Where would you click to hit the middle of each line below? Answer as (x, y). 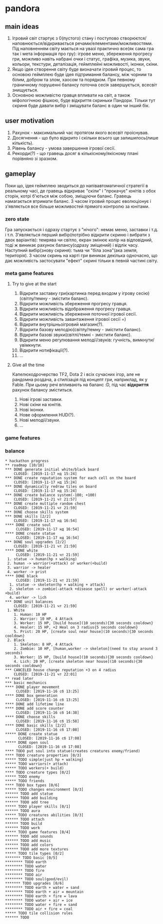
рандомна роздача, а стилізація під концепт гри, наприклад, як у (80, 380)
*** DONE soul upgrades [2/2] (36, 542)
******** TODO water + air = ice (39, 901)
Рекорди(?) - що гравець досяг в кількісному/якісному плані (75, 153)
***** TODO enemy (23, 777)
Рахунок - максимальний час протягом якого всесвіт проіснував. (81, 133)
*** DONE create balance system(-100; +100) (51, 495)
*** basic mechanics (26, 683)
